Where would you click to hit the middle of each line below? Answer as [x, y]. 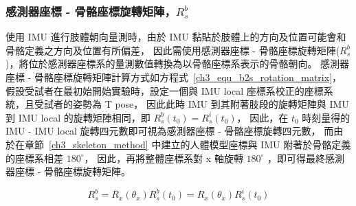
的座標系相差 [34, 158]
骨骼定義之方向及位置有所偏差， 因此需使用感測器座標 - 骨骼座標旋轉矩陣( [173, 50]
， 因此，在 [263, 117]
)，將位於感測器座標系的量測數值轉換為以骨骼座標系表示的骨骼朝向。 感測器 [178, 64]
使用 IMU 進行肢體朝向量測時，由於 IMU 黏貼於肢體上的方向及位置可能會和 [176, 37]
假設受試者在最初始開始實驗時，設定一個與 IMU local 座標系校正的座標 [165, 90]
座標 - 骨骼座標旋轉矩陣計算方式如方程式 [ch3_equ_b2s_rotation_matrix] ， [174, 77]
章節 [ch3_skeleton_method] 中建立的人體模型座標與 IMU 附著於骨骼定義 [188, 144]
